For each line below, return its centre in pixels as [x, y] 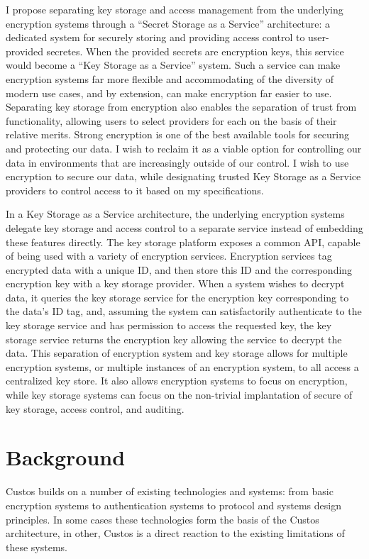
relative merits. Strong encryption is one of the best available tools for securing [178, 134]
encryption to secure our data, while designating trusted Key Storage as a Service [183, 176]
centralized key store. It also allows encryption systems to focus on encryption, [177, 381]
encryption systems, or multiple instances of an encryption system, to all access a [182, 366]
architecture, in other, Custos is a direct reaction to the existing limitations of [175, 533]
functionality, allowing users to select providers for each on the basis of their [171, 120]
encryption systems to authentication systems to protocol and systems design [174, 505]
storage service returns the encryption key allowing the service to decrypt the [174, 339]
